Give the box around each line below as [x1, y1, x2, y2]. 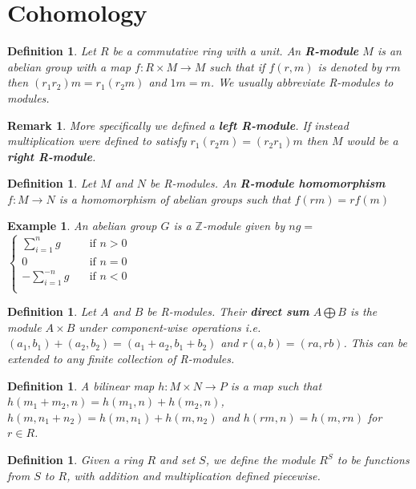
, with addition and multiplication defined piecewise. [67, 467, 321, 483]
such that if [209, 58, 265, 75]
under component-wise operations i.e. [79, 318, 261, 335]
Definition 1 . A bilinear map [7, 377, 155, 394]
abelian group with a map [7, 58, 131, 75]
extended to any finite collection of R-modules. [7, 350, 235, 367]
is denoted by [317, 58, 382, 75]
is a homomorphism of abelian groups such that [59, 190, 291, 207]
